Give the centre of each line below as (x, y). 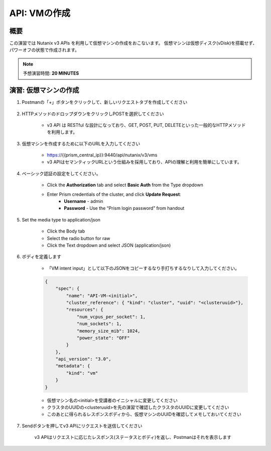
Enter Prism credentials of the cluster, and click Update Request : (114, 194)
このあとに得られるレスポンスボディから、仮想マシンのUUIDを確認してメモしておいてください (144, 414)
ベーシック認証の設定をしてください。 (61, 173)
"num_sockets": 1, (99, 324)
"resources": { (85, 310)
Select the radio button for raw (79, 238)
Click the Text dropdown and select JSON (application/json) (109, 245)
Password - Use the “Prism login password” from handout (124, 208)
